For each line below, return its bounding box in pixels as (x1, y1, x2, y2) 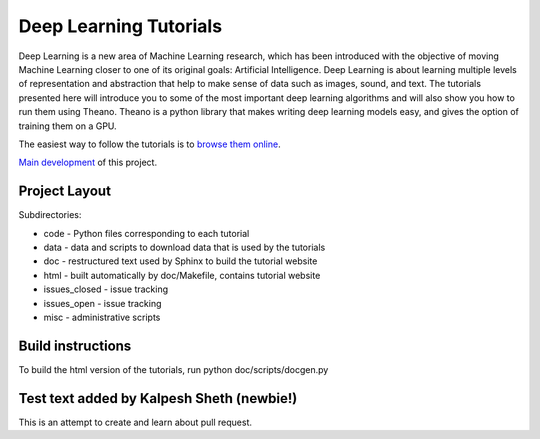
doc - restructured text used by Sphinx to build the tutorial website (43, 255, 318, 267)
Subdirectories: (18, 209, 82, 221)
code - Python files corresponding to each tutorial (43, 227, 250, 239)
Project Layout (18, 183, 112, 200)
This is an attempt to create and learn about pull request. (18, 416, 253, 428)
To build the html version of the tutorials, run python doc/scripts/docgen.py (18, 363, 329, 375)
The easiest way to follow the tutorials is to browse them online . (18, 138, 281, 150)
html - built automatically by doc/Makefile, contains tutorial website (43, 269, 321, 281)
